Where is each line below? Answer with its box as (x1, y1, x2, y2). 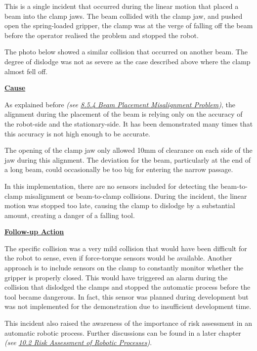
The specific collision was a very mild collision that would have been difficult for (4, 243, 247, 253)
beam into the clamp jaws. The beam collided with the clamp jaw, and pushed (4, 10, 243, 21)
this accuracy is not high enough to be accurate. (4, 128, 151, 138)
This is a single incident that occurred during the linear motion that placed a (4, 1, 239, 11)
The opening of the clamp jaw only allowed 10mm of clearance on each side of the (4, 145, 253, 155)
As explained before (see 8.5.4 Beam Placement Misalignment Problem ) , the (4, 99, 235, 109)
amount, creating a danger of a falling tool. (4, 210, 135, 220)
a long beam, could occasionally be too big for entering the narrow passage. (4, 164, 233, 175)
